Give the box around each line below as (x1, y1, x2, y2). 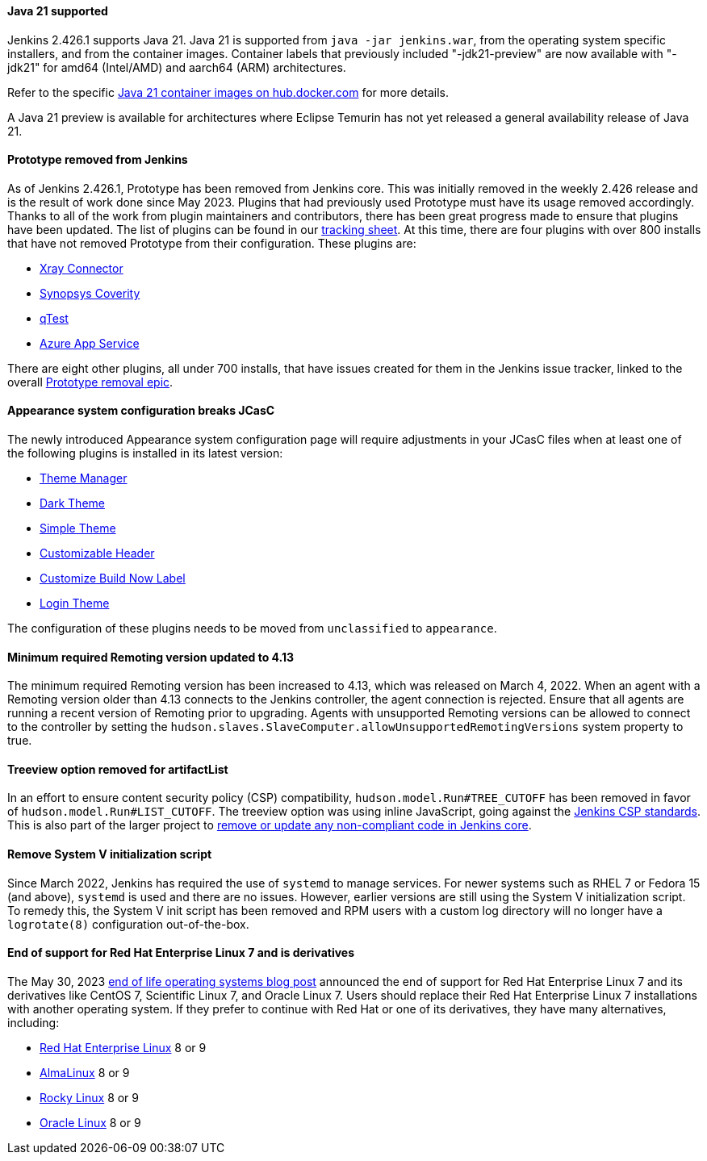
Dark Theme (40, 496, 105, 511)
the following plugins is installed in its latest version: (7, 446, 283, 461)
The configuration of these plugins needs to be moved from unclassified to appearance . (7, 621, 497, 636)
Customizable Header (40, 546, 155, 561)
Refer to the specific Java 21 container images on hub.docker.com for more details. (7, 85, 449, 99)
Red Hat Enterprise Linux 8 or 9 (40, 1040, 207, 1055)
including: (7, 1015, 60, 1029)
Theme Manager (40, 471, 128, 486)
